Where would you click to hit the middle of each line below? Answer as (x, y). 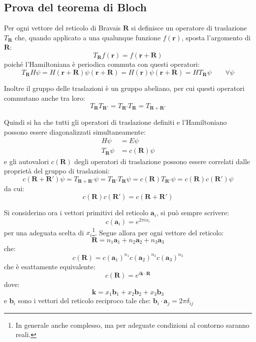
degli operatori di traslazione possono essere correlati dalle (162, 161)
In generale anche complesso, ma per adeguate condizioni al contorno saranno (132, 325)
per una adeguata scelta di (44, 232)
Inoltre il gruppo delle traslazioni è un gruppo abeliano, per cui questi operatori (124, 88)
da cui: (14, 188)
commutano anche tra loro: (45, 98)
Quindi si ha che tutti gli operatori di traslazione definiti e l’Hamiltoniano (115, 122)
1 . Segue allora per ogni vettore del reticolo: (158, 231)
